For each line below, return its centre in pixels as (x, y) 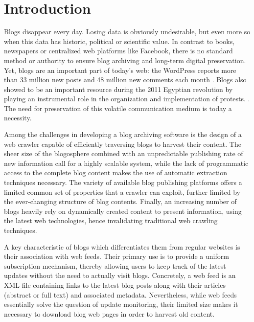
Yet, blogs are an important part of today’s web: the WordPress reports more (120, 70)
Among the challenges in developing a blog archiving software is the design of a (123, 134)
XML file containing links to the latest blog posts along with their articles (115, 285)
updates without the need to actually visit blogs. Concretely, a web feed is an (120, 275)
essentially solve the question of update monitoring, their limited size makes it (121, 304)
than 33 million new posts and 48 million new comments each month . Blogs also (125, 80)
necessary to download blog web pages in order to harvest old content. (109, 313)
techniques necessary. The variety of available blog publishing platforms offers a (123, 182)
